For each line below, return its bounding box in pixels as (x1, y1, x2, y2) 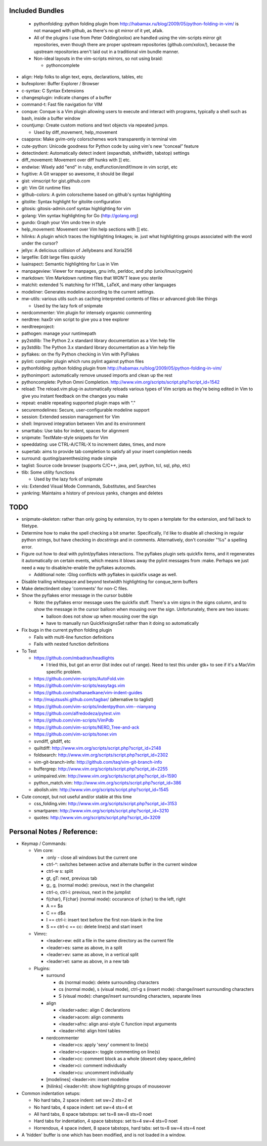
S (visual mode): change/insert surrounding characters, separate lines (58, 993, 201, 999)
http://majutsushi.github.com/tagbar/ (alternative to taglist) (34, 697, 154, 703)
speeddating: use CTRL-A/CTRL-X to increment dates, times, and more (21, 441, 166, 447)
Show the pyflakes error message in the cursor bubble (21, 593, 133, 599)
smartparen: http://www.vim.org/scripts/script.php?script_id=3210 (34, 807, 169, 813)
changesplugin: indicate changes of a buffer (21, 94, 112, 100)
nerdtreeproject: (21, 323, 55, 329)
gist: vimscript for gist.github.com (21, 178, 90, 183)
